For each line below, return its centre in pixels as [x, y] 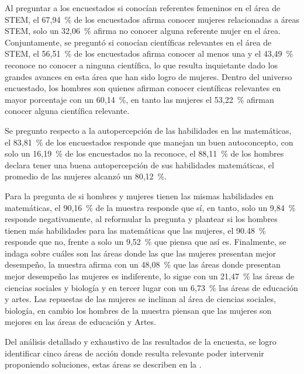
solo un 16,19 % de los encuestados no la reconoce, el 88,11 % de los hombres [144, 153]
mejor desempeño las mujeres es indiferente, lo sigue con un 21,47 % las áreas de [150, 276]
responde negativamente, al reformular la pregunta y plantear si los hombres [141, 219]
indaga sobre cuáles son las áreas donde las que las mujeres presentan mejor [141, 253]
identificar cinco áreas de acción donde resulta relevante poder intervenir [134, 353]
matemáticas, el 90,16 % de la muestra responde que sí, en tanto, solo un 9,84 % [150, 207]
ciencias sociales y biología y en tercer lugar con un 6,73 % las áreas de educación [151, 287]
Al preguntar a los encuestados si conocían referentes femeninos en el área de [143, 8]
